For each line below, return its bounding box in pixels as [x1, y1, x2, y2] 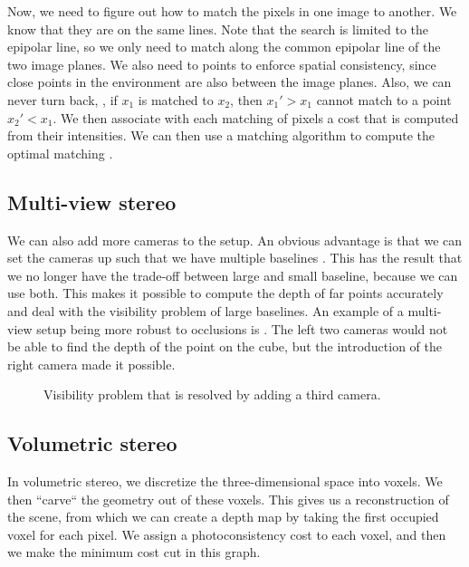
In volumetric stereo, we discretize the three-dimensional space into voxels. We [7, 472, 443, 491]
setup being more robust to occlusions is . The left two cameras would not [36, 319, 448, 338]
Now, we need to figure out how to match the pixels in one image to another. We [7, 2, 457, 20]
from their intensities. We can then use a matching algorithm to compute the [7, 126, 435, 145]
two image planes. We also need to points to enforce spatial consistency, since [7, 54, 436, 73]
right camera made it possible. [7, 354, 176, 373]
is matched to [138, 90, 214, 109]
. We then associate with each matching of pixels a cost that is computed [53, 108, 459, 127]
